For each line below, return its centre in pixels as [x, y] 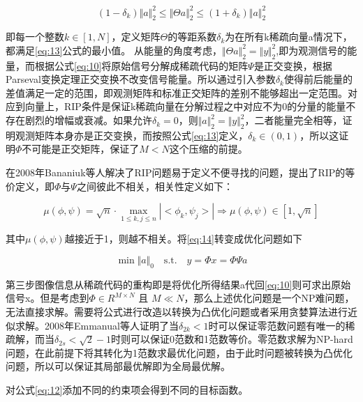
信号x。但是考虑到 [47, 298]
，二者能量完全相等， [294, 120]
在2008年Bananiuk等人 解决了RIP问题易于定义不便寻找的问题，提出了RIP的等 [180, 172]
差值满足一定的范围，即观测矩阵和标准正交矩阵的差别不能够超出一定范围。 [177, 92]
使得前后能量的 [318, 79]
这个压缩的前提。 [208, 149]
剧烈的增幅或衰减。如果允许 [88, 120]
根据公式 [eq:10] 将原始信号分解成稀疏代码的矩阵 [141, 65]
